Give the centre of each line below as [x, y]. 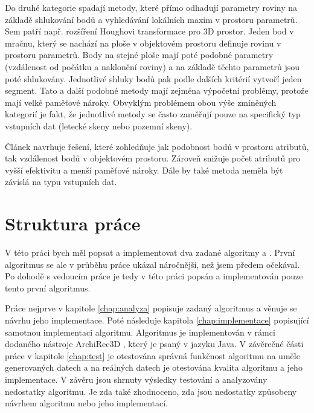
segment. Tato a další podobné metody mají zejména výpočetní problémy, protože [157, 90]
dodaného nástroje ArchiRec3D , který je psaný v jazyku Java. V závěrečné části [154, 344]
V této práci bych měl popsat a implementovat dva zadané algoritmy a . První [150, 252]
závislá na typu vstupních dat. [61, 182]
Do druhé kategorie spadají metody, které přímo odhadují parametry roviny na [151, 7]
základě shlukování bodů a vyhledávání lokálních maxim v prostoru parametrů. [151, 19]
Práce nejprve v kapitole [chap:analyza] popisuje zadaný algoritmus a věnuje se [151, 308]
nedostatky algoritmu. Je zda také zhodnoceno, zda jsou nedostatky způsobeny [151, 391]
